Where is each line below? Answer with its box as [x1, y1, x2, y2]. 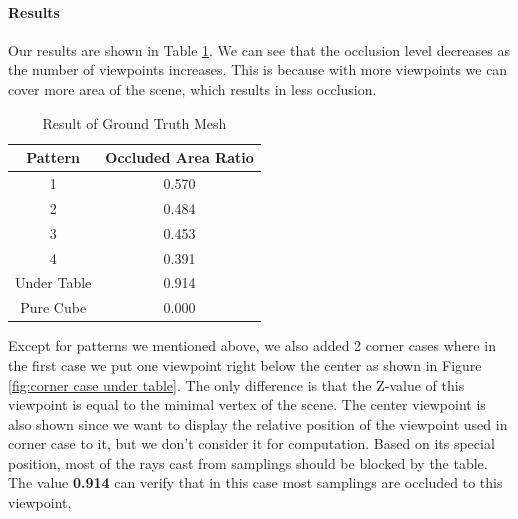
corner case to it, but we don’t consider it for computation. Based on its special [8, 433, 495, 454]
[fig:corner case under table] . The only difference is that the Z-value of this [8, 374, 465, 395]
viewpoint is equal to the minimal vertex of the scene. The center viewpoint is [8, 394, 486, 415]
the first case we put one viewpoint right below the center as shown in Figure [8, 354, 482, 375]
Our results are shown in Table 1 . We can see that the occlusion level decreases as [8, 39, 510, 60]
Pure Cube [20, 297, 87, 318]
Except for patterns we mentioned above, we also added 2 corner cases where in [8, 335, 496, 356]
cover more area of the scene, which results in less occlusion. [8, 78, 377, 99]
